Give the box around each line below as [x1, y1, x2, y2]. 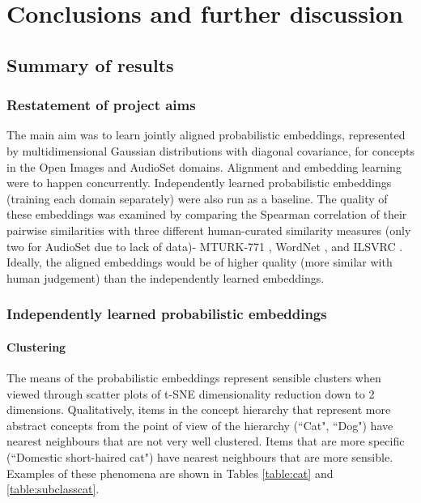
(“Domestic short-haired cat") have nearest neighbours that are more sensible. [6, 448, 393, 465]
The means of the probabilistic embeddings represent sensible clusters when [6, 369, 381, 386]
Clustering [6, 338, 66, 355]
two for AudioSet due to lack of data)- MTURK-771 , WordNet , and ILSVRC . [6, 237, 403, 254]
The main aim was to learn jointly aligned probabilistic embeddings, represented [6, 126, 406, 143]
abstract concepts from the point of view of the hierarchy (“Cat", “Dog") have [6, 416, 393, 433]
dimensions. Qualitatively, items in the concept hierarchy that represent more [6, 401, 391, 418]
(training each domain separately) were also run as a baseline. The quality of [6, 190, 388, 207]
